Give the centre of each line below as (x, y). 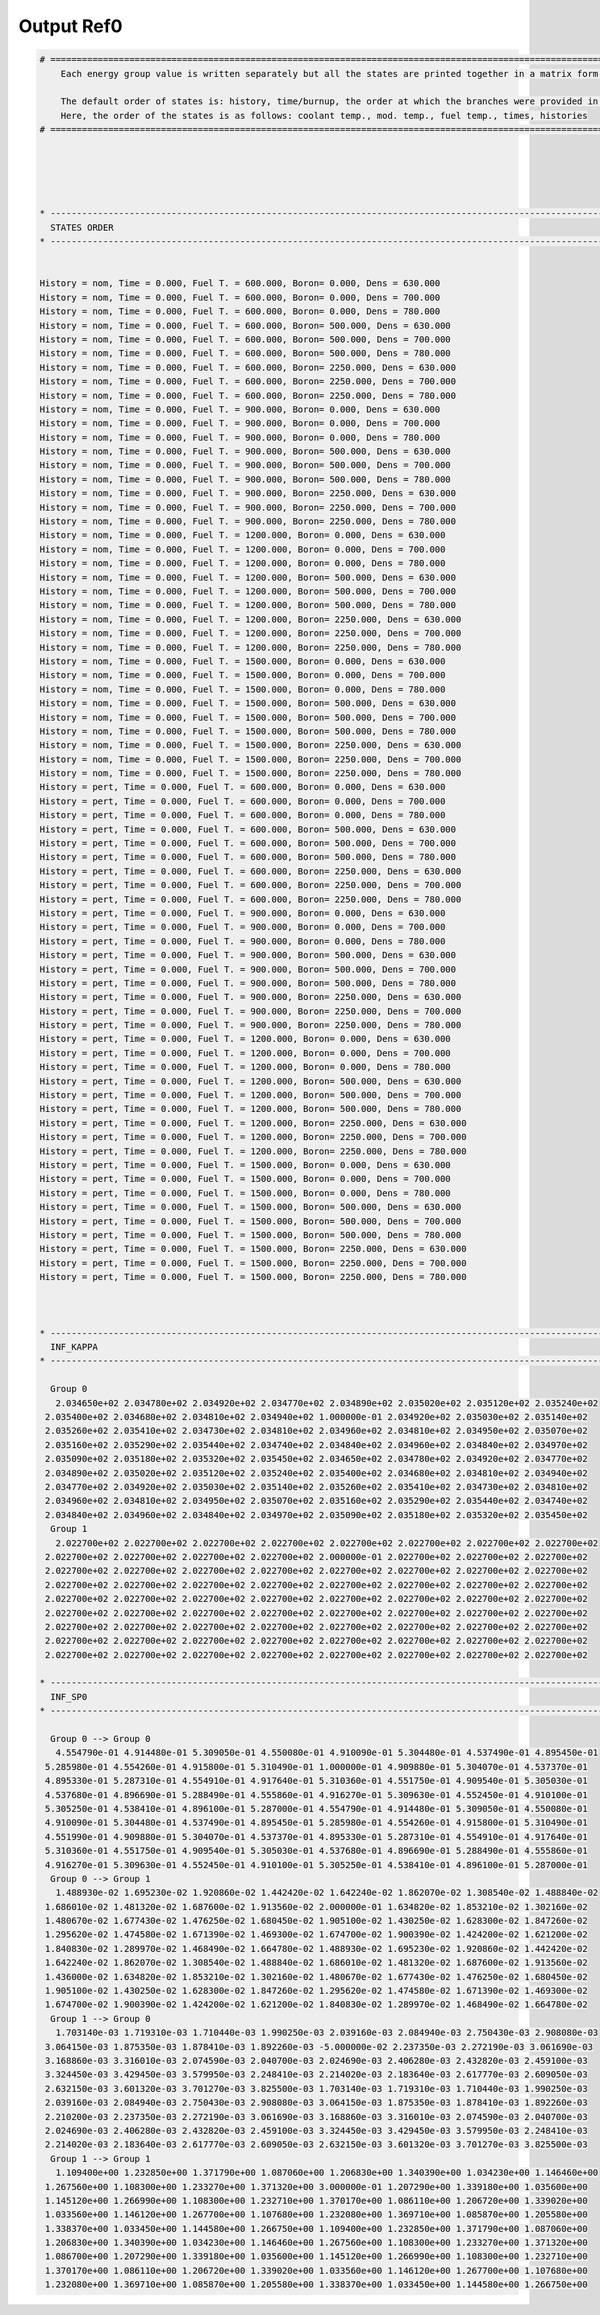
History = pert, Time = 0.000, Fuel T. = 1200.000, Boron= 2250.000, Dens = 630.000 (253, 1123)
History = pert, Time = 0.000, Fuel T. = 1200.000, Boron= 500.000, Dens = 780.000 (250, 1109)
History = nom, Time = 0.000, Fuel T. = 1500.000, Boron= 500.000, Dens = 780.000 (248, 731)
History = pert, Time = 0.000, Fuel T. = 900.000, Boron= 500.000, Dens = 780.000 (248, 983)
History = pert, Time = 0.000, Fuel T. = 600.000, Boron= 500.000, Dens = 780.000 (248, 857)
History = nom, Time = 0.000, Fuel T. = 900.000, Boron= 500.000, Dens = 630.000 (245, 451)
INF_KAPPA (74, 1347)
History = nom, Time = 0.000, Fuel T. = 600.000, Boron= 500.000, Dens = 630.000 (245, 325)
